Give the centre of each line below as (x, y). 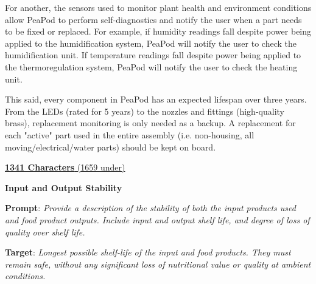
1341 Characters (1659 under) (65, 167)
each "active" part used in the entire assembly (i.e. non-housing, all (130, 134)
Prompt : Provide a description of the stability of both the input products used (150, 208)
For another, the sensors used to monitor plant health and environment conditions (158, 7)
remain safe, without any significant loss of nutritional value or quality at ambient (158, 264)
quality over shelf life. (45, 232)
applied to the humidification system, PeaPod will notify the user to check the (151, 43)
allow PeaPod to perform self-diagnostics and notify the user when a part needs (153, 19)
